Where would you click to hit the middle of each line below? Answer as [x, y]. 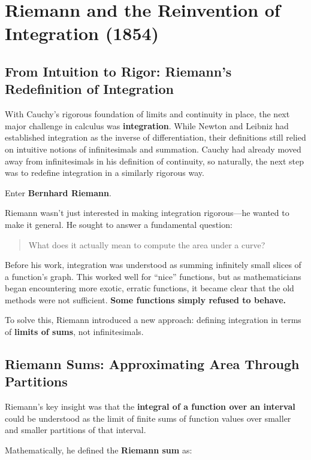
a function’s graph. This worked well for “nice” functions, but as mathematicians [153, 276]
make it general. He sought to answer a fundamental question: [119, 224]
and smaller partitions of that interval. [76, 430]
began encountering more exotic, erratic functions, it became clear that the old [150, 288]
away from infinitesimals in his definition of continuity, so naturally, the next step [155, 161]
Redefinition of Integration [90, 89]
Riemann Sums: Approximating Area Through [152, 364]
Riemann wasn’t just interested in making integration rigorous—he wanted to [147, 213]
